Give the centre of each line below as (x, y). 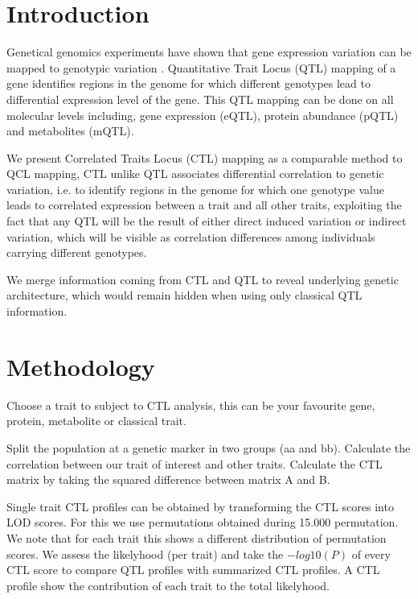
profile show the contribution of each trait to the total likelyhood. (168, 585)
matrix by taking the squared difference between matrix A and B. (168, 479)
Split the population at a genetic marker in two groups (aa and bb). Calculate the (209, 447)
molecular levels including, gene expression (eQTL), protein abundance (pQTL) (203, 115)
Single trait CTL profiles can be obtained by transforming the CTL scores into (200, 506)
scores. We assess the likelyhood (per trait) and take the (145, 554)
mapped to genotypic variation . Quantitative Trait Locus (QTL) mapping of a (201, 67)
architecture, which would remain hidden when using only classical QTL (184, 295)
